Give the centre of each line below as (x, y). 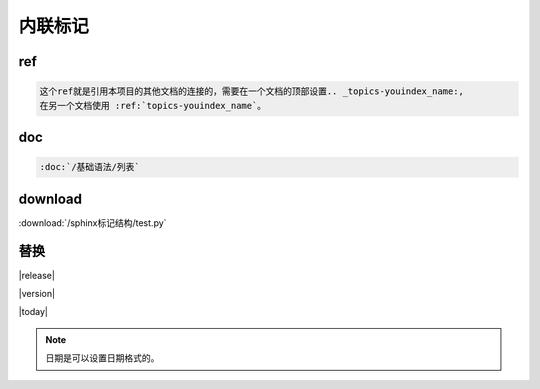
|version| (36, 293)
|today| (33, 312)
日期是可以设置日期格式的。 (102, 358)
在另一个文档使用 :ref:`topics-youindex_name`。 (153, 105)
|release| (36, 275)
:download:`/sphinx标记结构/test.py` (92, 222)
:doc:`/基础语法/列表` (89, 167)
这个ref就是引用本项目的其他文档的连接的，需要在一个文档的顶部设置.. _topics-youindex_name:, (252, 91)
